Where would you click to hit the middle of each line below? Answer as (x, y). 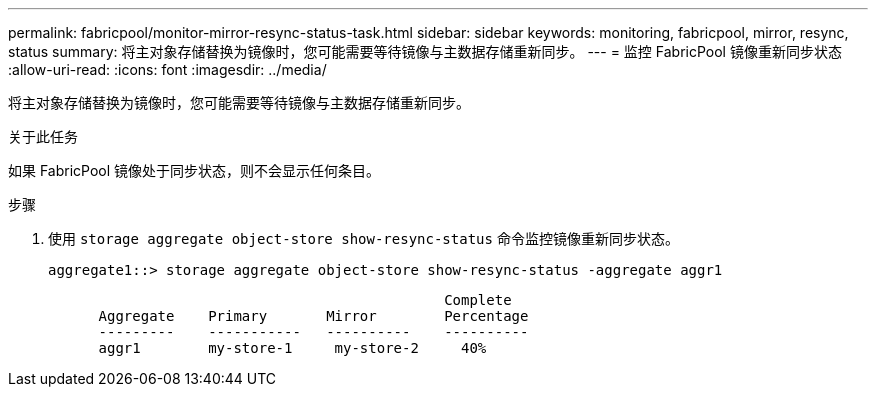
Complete (478, 300)
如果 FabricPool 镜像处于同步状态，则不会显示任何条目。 (194, 170)
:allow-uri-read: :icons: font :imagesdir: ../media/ (167, 69)
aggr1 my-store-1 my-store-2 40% (292, 348)
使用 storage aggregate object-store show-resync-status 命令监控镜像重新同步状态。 (363, 238)
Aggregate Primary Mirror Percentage (313, 316)
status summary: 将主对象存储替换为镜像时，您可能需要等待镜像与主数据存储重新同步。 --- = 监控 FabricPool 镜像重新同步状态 (425, 51)
